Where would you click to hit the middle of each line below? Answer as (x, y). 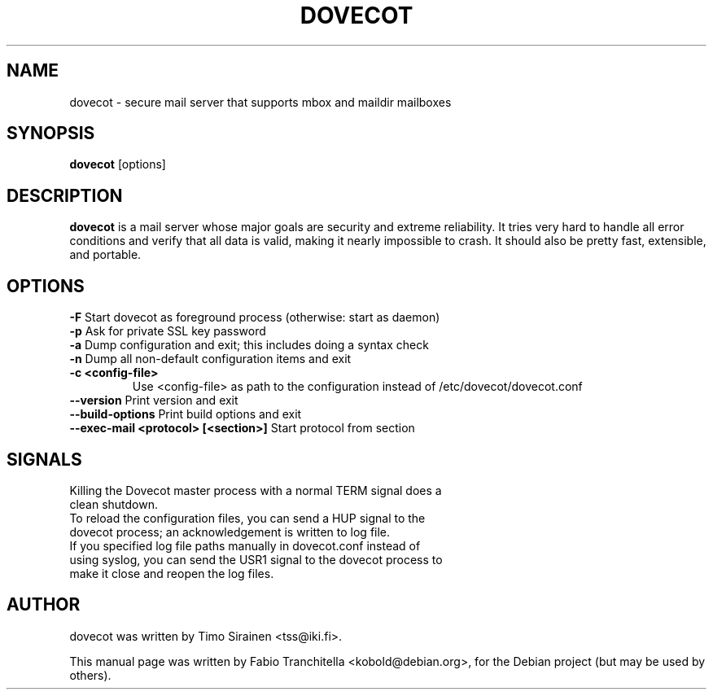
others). (90, 675)
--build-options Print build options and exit (186, 414)
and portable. (105, 255)
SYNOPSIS (51, 134)
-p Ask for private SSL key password (168, 331)
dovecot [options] (118, 164)
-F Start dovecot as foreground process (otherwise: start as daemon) (255, 317)
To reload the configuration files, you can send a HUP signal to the (247, 518)
